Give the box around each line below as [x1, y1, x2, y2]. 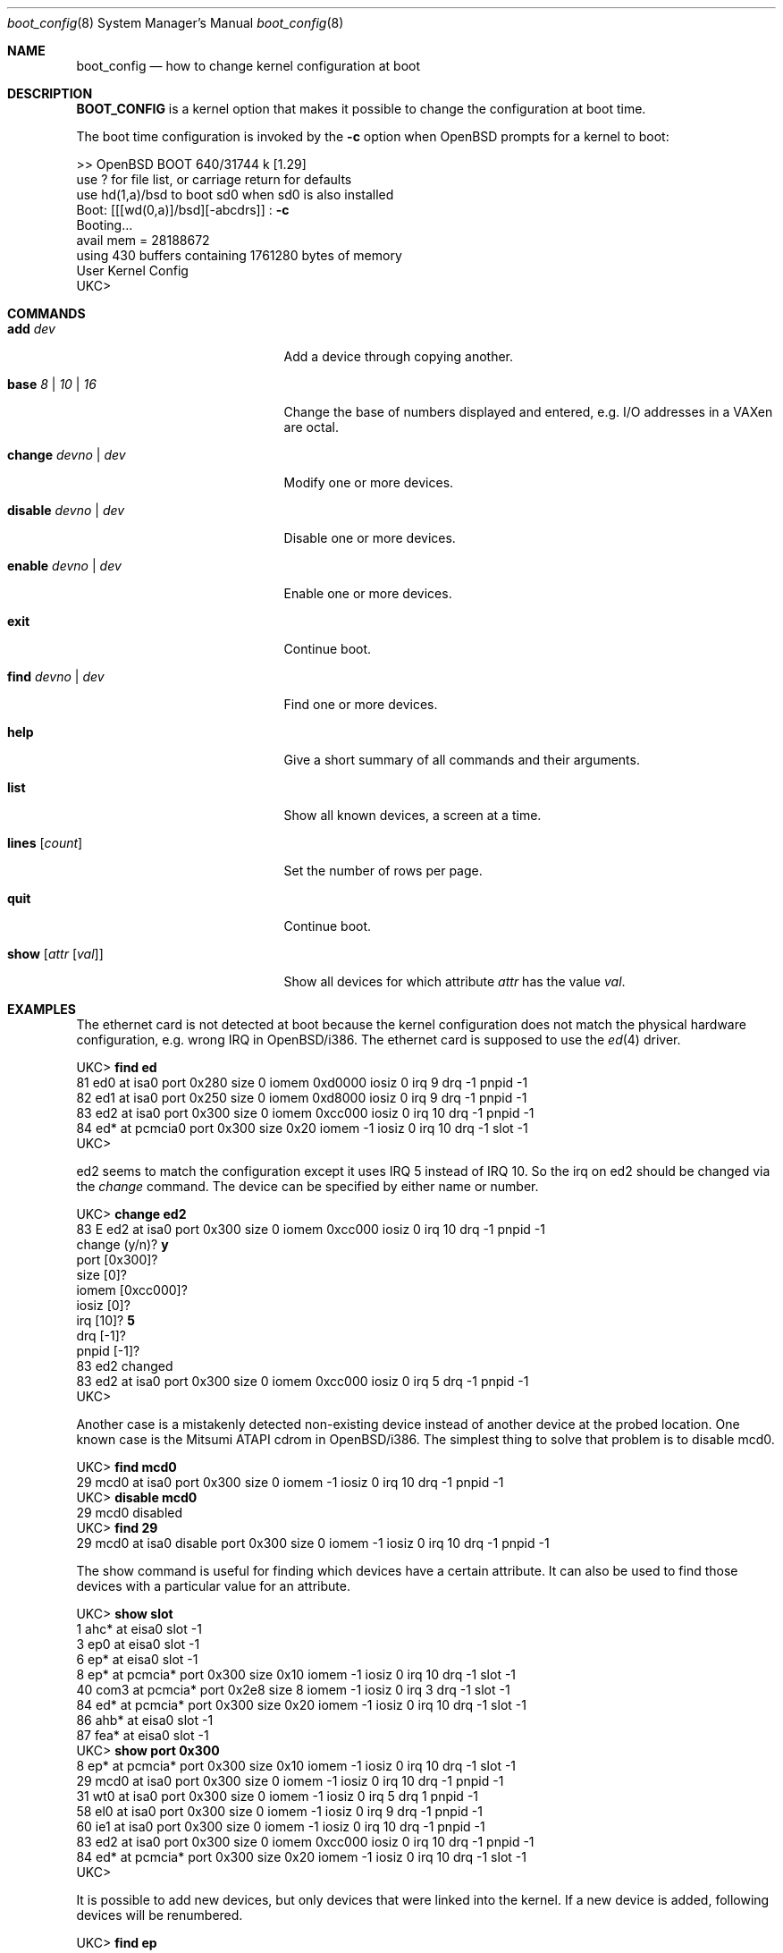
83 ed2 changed [76, 1358, 173, 1374]
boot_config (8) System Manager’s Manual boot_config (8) [7, 15, 344, 30]
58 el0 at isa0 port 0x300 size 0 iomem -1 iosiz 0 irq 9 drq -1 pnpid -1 [76, 1804, 483, 1819]
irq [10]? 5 [76, 1313, 135, 1328]
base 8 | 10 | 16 [7, 376, 97, 392]
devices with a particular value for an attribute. [76, 1578, 350, 1594]
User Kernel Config [76, 263, 189, 278]
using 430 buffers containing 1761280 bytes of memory [76, 248, 402, 263]
